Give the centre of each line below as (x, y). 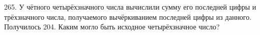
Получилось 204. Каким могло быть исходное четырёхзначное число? (112, 27)
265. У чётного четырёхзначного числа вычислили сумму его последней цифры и (130, 7)
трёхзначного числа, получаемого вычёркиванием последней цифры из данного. (128, 16)
